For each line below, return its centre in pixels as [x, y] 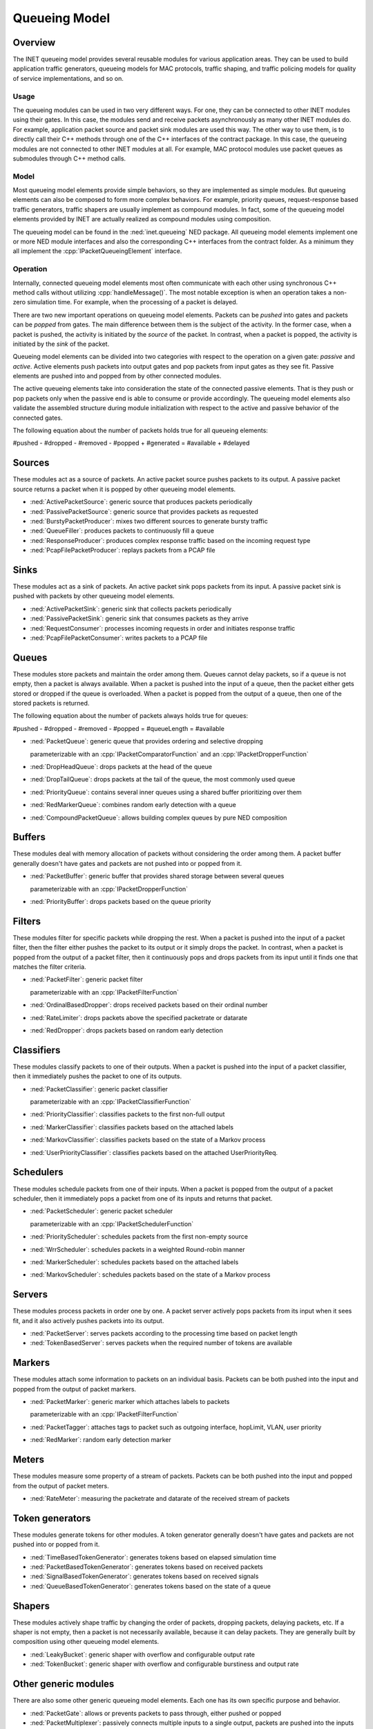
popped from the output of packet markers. [75, 1389]
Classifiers [37, 1050]
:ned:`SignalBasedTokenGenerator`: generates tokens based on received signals [144, 1576]
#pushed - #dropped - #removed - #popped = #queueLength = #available [118, 728]
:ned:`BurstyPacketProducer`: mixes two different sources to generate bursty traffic [149, 521]
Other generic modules [64, 1684]
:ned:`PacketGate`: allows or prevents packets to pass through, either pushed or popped [156, 1713]
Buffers [29, 837]
